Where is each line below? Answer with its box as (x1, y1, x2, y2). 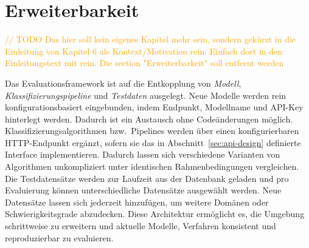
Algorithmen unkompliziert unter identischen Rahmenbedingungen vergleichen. (5, 160, 299, 173)
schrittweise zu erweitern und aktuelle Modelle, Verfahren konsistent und (5, 220, 276, 232)
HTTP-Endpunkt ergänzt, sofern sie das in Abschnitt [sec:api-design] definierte (5, 136, 301, 149)
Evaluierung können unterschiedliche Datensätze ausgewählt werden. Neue (5, 184, 282, 196)
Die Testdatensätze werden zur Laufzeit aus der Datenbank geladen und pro (5, 172, 289, 184)
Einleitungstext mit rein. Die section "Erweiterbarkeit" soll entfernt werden (5, 56, 284, 69)
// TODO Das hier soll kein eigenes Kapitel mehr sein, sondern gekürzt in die (5, 33, 296, 45)
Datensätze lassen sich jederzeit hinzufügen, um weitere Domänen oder (5, 195, 269, 208)
